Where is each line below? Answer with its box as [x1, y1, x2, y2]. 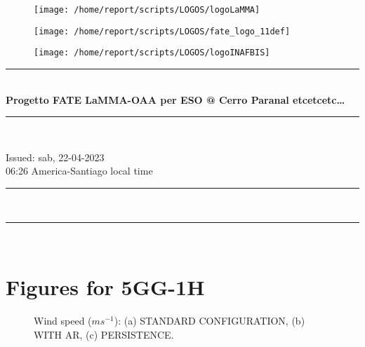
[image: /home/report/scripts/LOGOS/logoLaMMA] [34, 5, 260, 15]
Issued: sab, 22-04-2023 [6, 149, 105, 164]
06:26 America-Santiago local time [6, 163, 153, 178]
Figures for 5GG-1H [6, 273, 205, 301]
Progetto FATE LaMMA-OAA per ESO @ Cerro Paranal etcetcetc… [6, 92, 345, 107]
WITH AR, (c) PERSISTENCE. [34, 327, 174, 341]
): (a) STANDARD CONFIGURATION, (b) [114, 313, 305, 328]
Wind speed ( [34, 313, 92, 328]
